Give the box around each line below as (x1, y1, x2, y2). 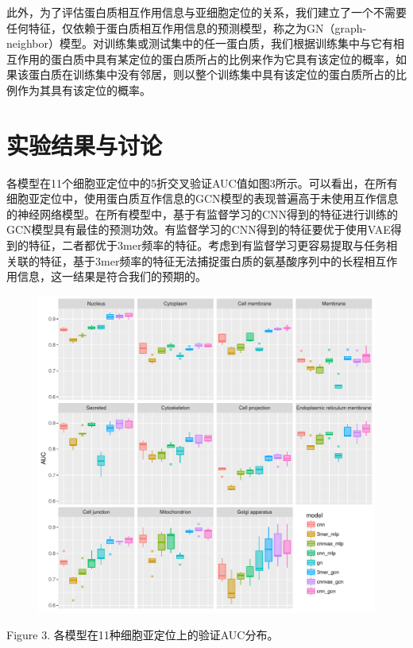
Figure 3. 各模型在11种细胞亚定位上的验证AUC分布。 (6, 627, 279, 643)
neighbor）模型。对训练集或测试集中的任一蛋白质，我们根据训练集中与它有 (6, 35, 393, 52)
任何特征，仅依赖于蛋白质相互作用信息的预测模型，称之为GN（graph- (6, 19, 367, 36)
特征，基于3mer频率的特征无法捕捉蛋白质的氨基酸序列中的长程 (39, 252, 365, 269)
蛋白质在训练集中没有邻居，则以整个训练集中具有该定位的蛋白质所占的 (28, 66, 396, 83)
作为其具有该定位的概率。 (17, 81, 151, 98)
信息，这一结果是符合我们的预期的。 (17, 268, 206, 285)
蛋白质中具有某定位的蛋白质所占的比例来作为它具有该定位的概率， (50, 50, 396, 67)
